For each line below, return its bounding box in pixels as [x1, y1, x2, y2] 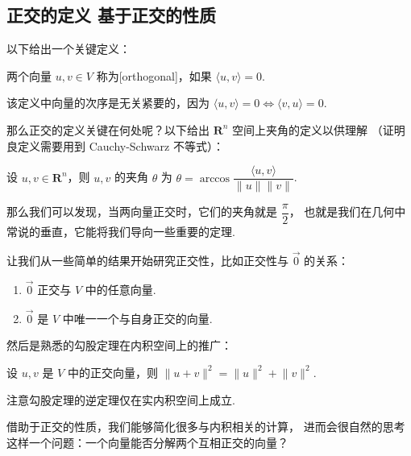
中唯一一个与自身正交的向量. [62, 309, 213, 326]
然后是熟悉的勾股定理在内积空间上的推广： [6, 337, 232, 354]
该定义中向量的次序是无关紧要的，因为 [6, 94, 210, 111]
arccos [199, 172, 230, 184]
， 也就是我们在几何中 [289, 203, 406, 220]
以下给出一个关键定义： [6, 40, 131, 57]
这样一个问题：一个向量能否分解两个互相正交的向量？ [6, 433, 289, 450]
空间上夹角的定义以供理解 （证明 [232, 121, 405, 138]
